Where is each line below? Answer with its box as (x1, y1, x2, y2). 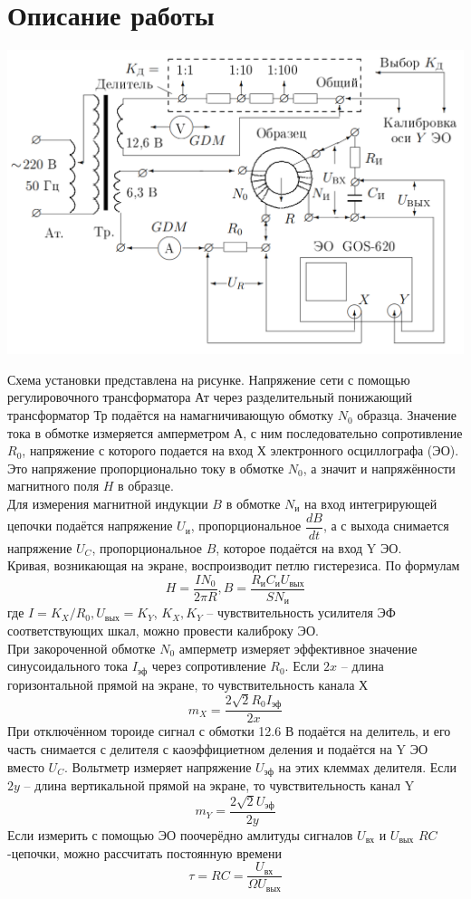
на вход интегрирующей (303, 494, 437, 513)
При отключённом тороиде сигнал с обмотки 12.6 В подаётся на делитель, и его (7, 722, 451, 741)
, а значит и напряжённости (303, 458, 456, 477)
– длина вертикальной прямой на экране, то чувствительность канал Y (24, 776, 415, 795)
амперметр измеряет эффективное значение (178, 638, 418, 657)
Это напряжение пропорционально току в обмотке (7, 458, 284, 477)
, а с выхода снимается (322, 516, 449, 535)
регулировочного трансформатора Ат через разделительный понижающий (7, 387, 412, 406)
